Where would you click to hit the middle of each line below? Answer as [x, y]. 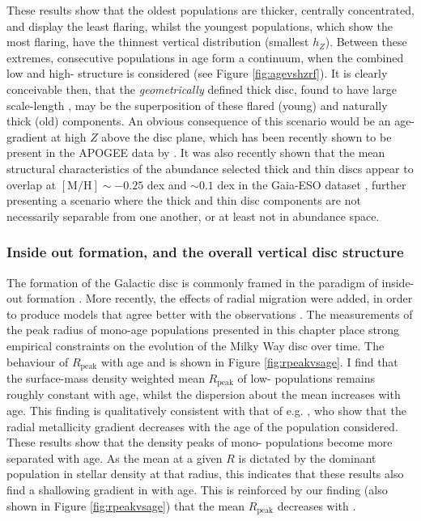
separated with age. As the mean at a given [115, 457]
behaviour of [38, 361]
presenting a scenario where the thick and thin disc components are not [184, 200]
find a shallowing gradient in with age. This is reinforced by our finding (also [197, 489]
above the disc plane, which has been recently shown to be [247, 136]
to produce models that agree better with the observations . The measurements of [210, 313]
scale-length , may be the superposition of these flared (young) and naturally [197, 105]
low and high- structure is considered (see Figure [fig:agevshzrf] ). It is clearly [197, 73]
